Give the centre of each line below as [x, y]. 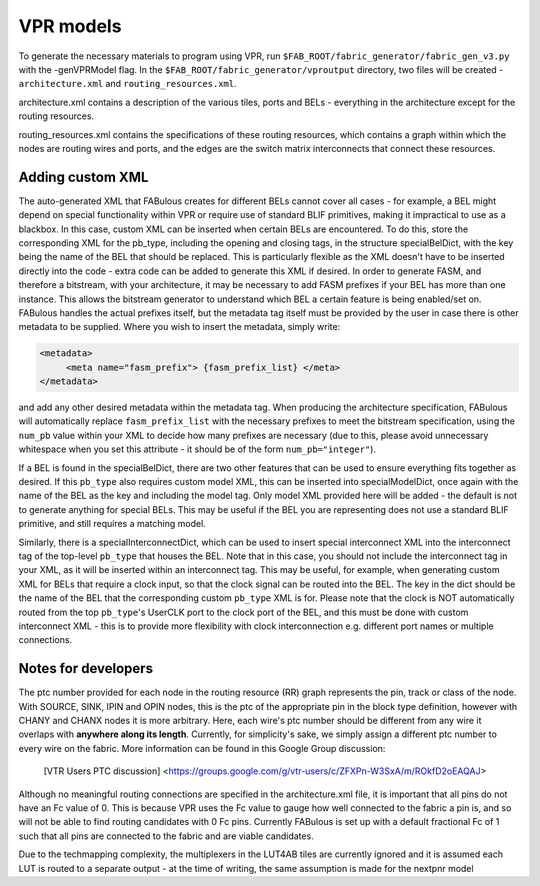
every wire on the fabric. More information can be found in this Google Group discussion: [202, 748]
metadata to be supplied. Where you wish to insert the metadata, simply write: [179, 327]
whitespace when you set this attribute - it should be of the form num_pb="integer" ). [197, 449]
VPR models [70, 26]
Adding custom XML [83, 176]
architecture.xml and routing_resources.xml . [127, 84]
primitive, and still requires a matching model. [112, 524]
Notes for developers [86, 668]
